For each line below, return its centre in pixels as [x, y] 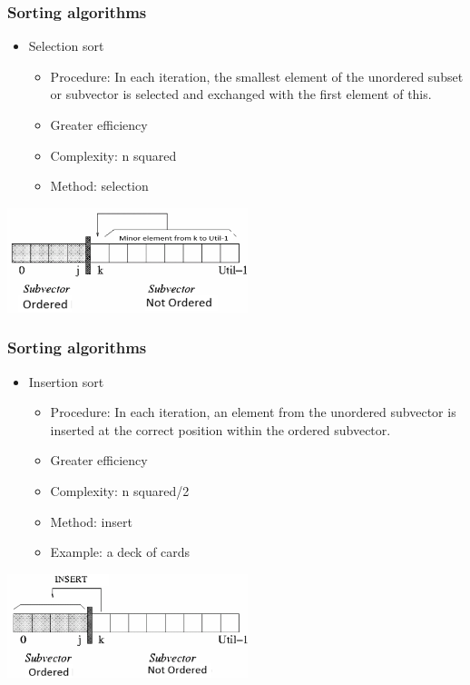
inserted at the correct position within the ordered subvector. [220, 429]
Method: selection [99, 186]
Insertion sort [66, 381]
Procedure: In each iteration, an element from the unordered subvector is [253, 412]
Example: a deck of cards [120, 552]
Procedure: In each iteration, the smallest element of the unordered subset [257, 76]
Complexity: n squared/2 [120, 490]
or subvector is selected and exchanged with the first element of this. [241, 94]
